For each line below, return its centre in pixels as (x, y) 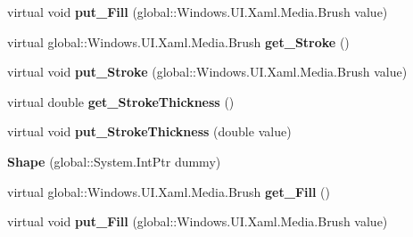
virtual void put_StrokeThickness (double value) (149, 131)
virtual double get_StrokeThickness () (121, 101)
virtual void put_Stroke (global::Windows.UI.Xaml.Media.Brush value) (207, 72)
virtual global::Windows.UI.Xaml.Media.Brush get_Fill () (169, 191)
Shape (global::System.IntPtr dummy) (114, 161)
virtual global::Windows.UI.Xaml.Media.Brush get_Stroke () (178, 41)
